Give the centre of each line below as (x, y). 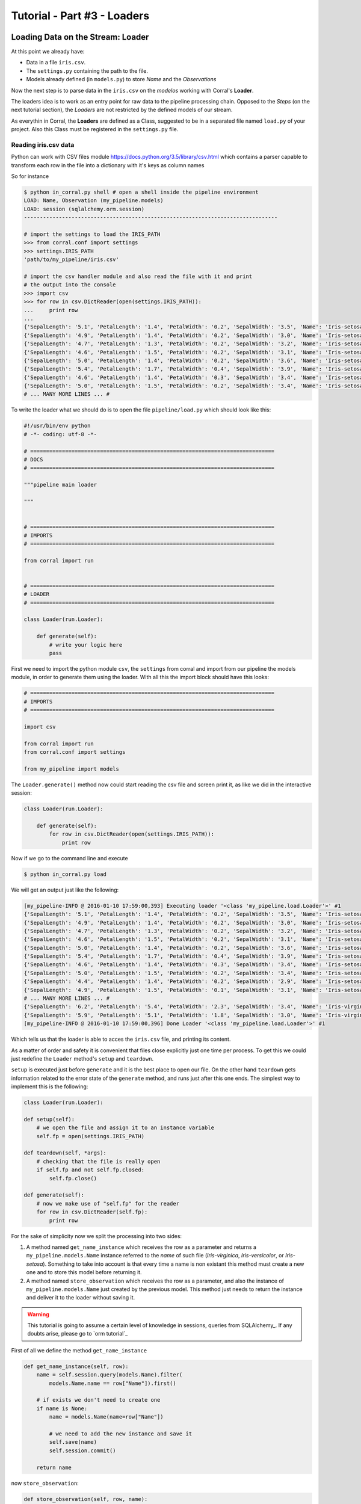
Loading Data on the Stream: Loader (80, 37)
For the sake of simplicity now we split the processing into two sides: (97, 1236)
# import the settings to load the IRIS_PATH (92, 234)
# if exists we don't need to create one (98, 1400)
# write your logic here (86, 645)
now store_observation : (45, 1483)
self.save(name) (73, 1442)
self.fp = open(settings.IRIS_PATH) (90, 1136)
